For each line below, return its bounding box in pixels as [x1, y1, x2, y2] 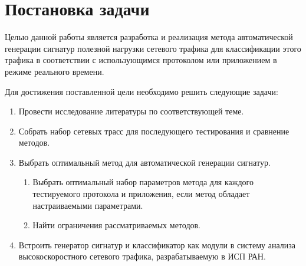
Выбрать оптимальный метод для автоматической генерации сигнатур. [18, 156, 271, 168]
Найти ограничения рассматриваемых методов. [32, 219, 201, 231]
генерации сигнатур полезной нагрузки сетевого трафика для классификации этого [5, 42, 301, 54]
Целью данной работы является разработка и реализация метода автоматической [5, 31, 293, 43]
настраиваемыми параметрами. [32, 199, 143, 211]
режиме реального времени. [5, 65, 104, 77]
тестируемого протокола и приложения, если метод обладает [32, 188, 250, 200]
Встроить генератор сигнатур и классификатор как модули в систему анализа [18, 238, 295, 251]
